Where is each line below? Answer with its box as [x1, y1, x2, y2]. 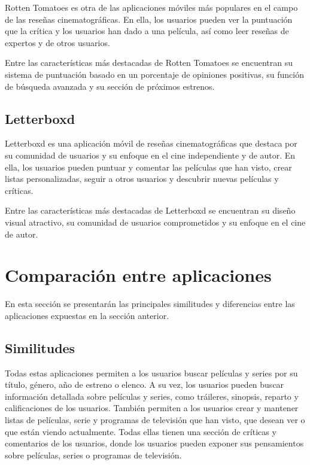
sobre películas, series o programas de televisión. [5, 448, 182, 461]
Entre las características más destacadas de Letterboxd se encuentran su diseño [5, 204, 296, 217]
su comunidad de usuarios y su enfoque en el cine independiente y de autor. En [5, 148, 296, 161]
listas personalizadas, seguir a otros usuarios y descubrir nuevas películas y [5, 172, 279, 185]
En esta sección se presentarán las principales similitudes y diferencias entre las [5, 297, 295, 310]
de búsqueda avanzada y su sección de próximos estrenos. [5, 80, 215, 92]
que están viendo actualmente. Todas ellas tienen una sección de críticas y [5, 425, 276, 437]
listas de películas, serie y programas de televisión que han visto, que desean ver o [5, 414, 305, 426]
